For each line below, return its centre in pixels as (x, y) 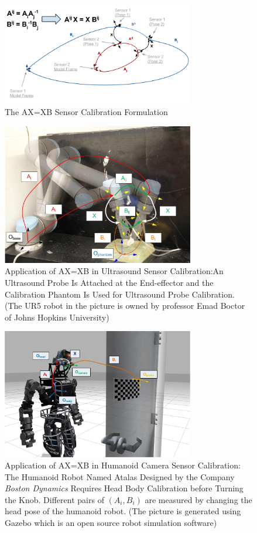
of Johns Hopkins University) (57, 317)
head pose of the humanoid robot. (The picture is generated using (123, 511)
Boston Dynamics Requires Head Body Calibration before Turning (124, 488)
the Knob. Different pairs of (54, 499)
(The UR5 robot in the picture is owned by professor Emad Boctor (125, 306)
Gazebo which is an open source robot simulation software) (111, 523)
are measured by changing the (198, 499)
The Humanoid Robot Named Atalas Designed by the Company (120, 476)
